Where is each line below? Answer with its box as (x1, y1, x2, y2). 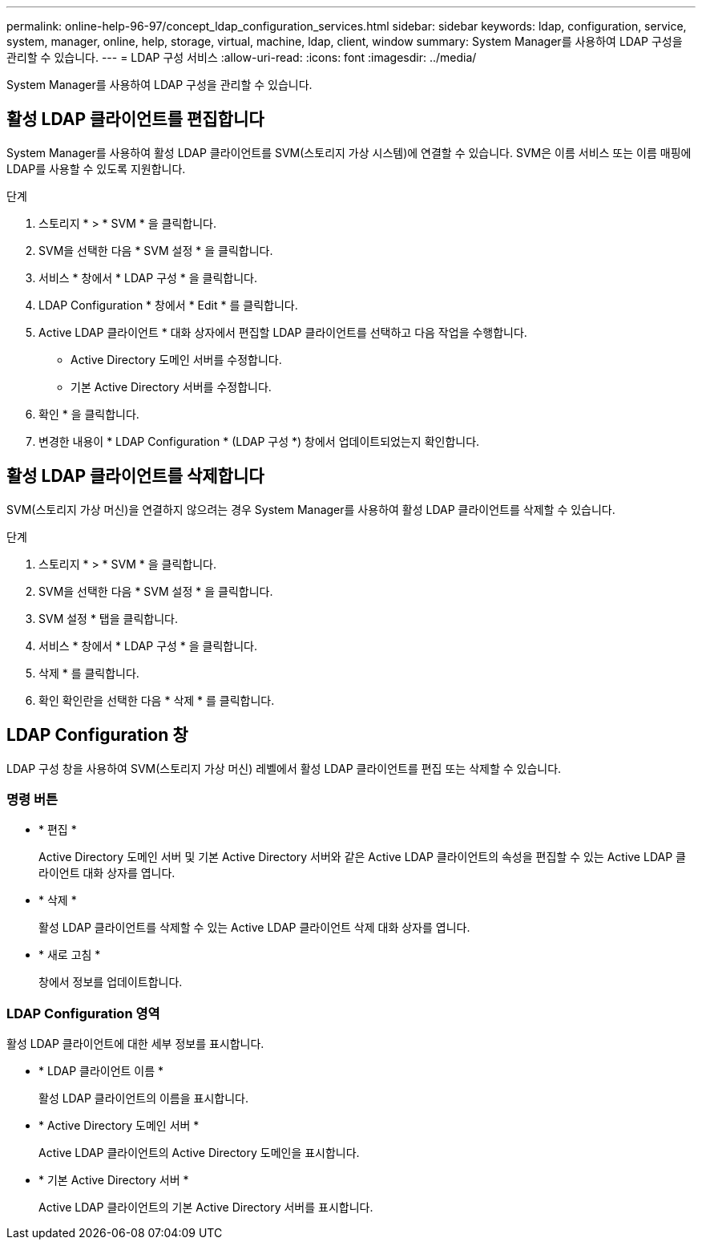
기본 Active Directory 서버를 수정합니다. (71, 379, 272, 394)
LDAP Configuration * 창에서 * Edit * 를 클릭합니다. (38, 297, 298, 312)
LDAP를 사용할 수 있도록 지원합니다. (6, 161, 186, 176)
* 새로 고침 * (38, 948, 101, 962)
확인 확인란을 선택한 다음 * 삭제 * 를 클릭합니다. (38, 693, 275, 707)
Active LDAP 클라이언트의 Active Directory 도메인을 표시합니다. (38, 1146, 360, 1160)
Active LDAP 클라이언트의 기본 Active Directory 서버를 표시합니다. (38, 1200, 373, 1215)
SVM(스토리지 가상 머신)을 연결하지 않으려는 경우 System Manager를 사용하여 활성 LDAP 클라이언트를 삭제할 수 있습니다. (6, 502, 615, 516)
